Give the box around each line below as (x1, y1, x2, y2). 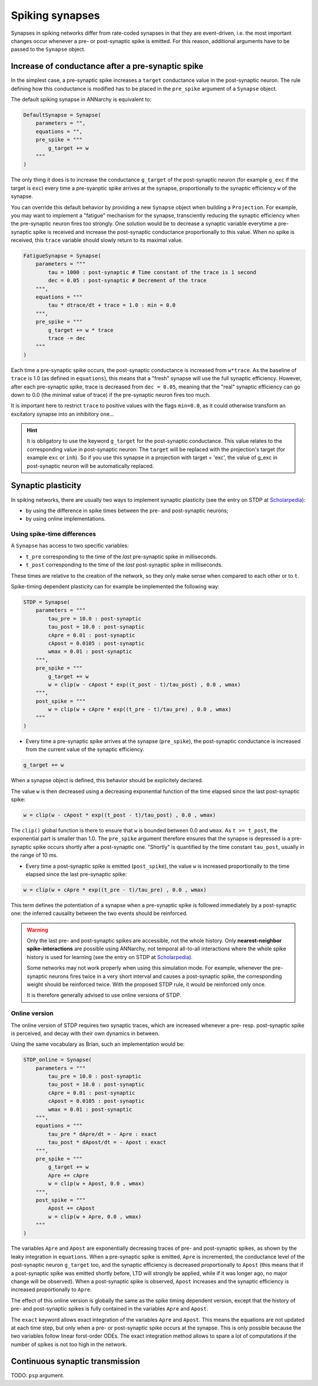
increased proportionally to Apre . (11, 1286, 92, 1293)
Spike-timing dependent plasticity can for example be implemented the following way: (11, 583, 220, 590)
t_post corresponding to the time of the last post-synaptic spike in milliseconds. (25, 561, 223, 568)
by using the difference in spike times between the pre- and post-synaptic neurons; (25, 507, 229, 514)
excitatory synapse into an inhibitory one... (11, 410, 114, 417)
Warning (26, 926, 48, 933)
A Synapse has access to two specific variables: (11, 542, 129, 549)
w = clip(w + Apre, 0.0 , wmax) (48, 1213, 141, 1220)
